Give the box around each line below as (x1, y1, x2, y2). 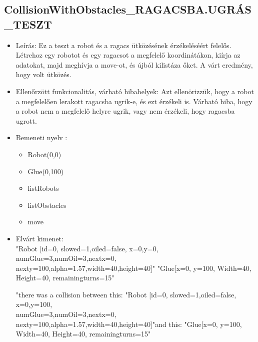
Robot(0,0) (27, 149, 61, 159)
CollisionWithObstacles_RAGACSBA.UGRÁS (4, 2, 251, 17)
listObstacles (27, 199, 66, 210)
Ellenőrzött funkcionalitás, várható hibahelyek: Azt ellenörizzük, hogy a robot (15, 86, 254, 96)
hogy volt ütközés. (15, 69, 71, 80)
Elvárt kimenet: (15, 233, 63, 243)
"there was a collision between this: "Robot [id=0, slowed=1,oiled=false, (15, 289, 236, 299)
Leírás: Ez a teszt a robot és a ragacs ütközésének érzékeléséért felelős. (15, 40, 231, 50)
